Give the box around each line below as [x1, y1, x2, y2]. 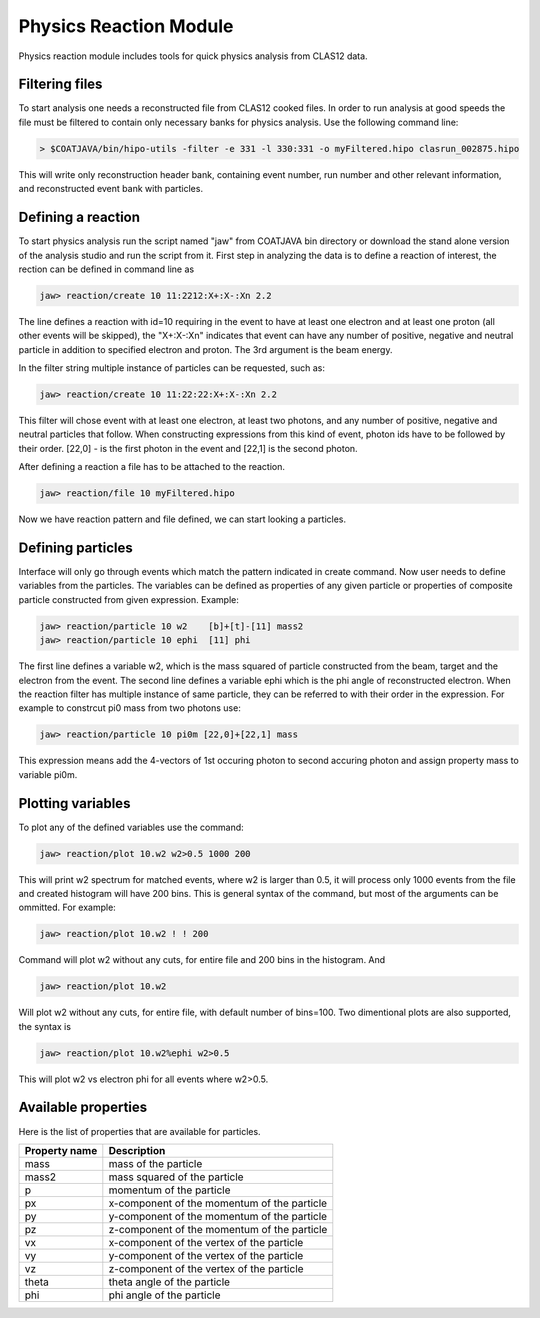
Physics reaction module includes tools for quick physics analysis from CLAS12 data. [18, 50, 369, 62]
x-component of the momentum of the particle [108, 1196, 328, 1210]
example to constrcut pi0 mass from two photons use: [18, 702, 242, 714]
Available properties [18, 1099, 148, 1116]
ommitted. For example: [18, 901, 117, 914]
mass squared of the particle [108, 1170, 244, 1184]
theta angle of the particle [108, 1275, 230, 1289]
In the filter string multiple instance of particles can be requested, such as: [18, 362, 325, 374]
